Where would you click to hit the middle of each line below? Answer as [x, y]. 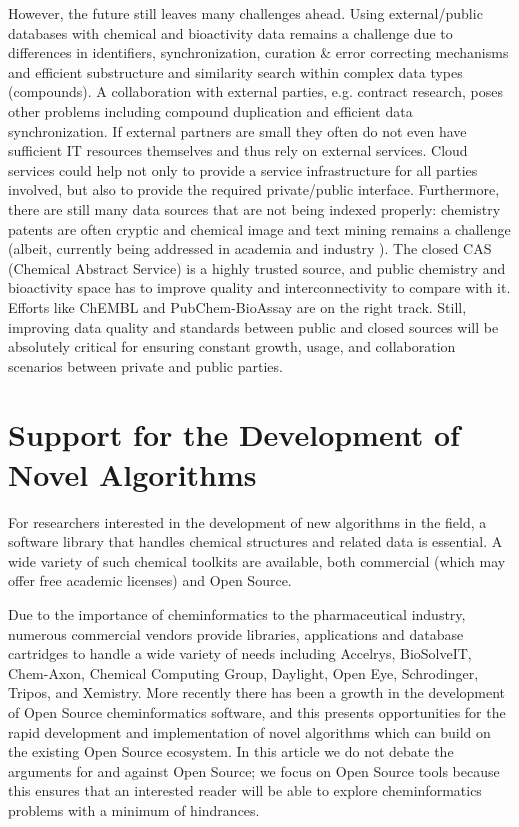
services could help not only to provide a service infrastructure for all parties [243, 169]
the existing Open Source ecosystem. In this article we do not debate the [231, 751]
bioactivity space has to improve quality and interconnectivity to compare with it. [259, 287]
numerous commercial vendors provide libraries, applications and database [236, 633]
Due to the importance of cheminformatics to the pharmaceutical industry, [237, 613]
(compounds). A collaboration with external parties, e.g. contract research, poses [255, 91]
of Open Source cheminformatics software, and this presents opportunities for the [257, 711]
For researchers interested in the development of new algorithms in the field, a [247, 521]
